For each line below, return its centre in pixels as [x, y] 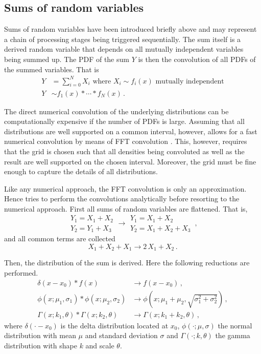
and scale [100, 345]
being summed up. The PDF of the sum [67, 59]
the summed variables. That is [52, 69]
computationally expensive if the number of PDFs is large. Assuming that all [124, 121]
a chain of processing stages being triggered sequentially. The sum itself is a [123, 39]
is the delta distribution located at [114, 325]
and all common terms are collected [60, 238]
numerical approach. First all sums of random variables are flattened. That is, [126, 208]
